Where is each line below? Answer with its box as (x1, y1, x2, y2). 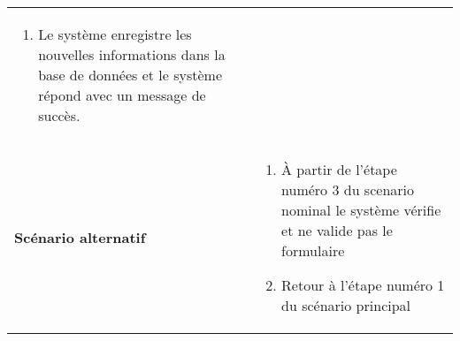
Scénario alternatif (14, 227, 146, 247)
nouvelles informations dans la (38, 44, 226, 64)
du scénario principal (281, 295, 411, 315)
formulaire (281, 240, 345, 261)
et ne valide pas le (281, 220, 393, 240)
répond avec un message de (38, 85, 206, 105)
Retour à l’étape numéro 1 (281, 275, 445, 295)
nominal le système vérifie (281, 200, 441, 220)
